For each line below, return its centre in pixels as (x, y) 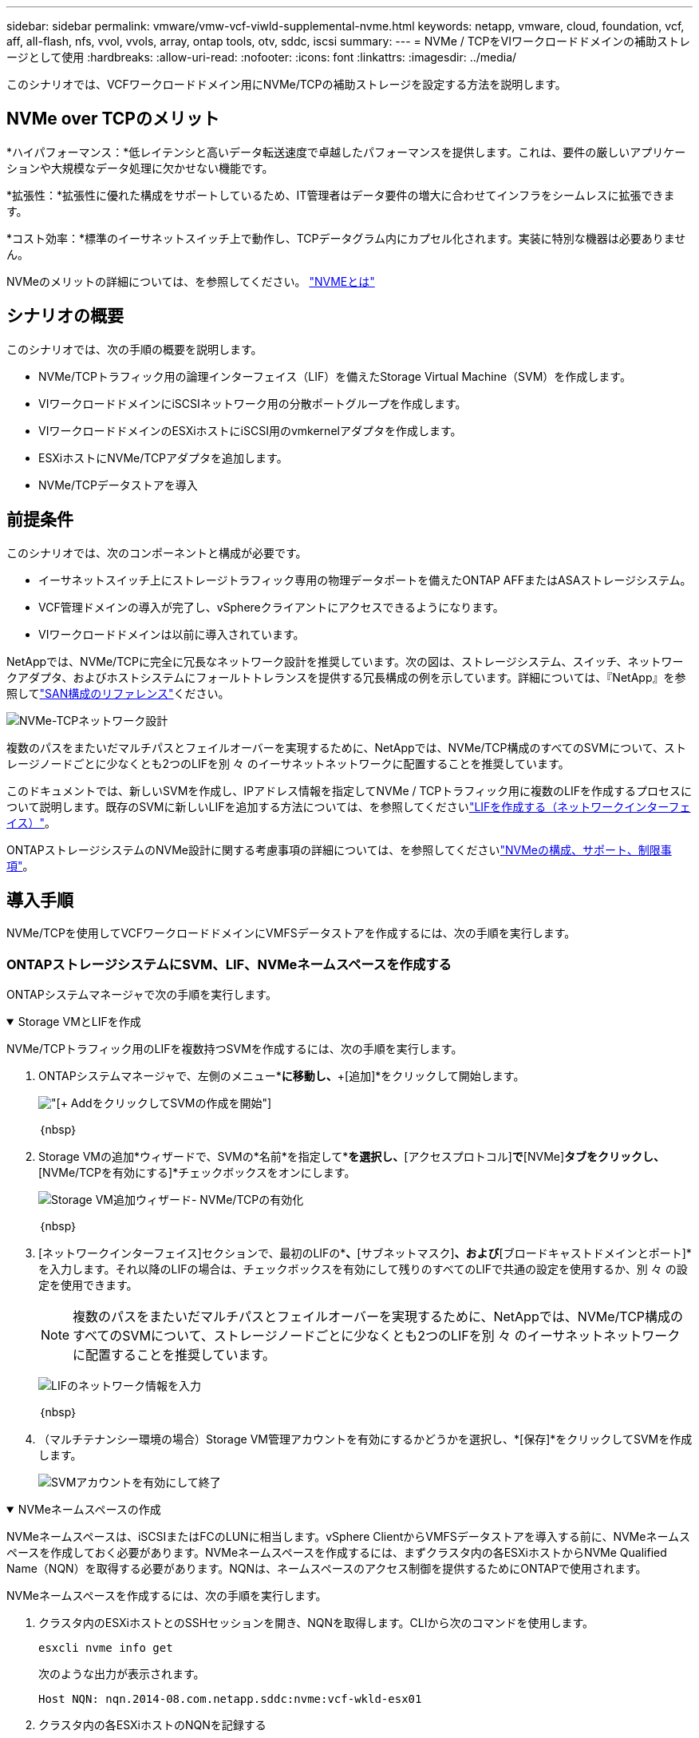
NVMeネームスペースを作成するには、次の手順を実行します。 (167, 1596)
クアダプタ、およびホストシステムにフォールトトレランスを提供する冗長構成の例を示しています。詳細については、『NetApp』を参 (346, 677)
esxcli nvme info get (106, 1648)
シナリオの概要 (65, 316)
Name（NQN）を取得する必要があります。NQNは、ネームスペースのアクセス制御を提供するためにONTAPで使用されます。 (327, 1569)
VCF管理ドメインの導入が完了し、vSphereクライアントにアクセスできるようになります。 (271, 607)
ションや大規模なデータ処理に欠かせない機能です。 (140, 168)
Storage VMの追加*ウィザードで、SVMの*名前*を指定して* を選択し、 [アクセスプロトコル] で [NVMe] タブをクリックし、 (352, 1157)
